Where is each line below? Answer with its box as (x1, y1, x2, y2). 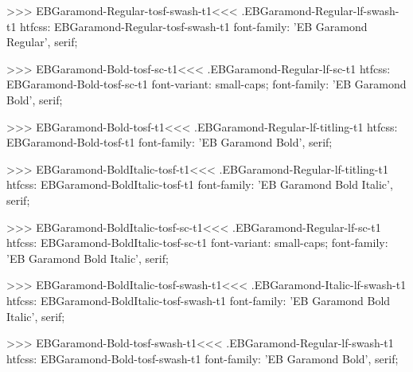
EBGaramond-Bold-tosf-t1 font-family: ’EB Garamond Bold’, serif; (6, 134, 333, 151)
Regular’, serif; (6, 33, 78, 50)
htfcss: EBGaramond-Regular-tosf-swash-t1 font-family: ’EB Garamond (20, 18, 368, 34)
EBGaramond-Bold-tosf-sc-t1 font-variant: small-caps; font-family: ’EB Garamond (6, 76, 407, 92)
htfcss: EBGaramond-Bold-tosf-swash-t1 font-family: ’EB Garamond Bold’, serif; (6, 350, 399, 366)
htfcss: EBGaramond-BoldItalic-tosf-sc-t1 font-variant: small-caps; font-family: (6, 234, 388, 251)
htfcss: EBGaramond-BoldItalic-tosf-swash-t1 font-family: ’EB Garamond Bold (6, 292, 391, 308)
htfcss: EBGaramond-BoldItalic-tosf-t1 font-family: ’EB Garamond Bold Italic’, (6, 176, 393, 193)
